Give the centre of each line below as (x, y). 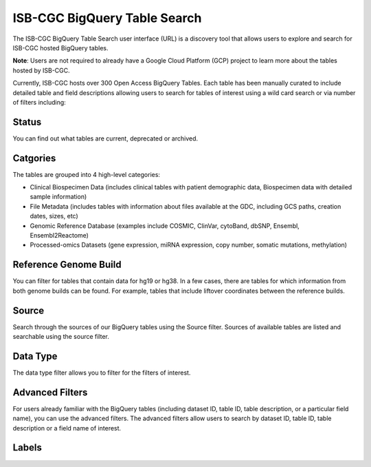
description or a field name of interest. (67, 428)
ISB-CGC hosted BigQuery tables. (60, 48)
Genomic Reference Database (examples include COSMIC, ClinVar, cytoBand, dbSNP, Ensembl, (165, 226)
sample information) (58, 197)
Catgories (34, 158)
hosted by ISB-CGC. (41, 70)
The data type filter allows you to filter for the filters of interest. (102, 373)
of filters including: (40, 102)
